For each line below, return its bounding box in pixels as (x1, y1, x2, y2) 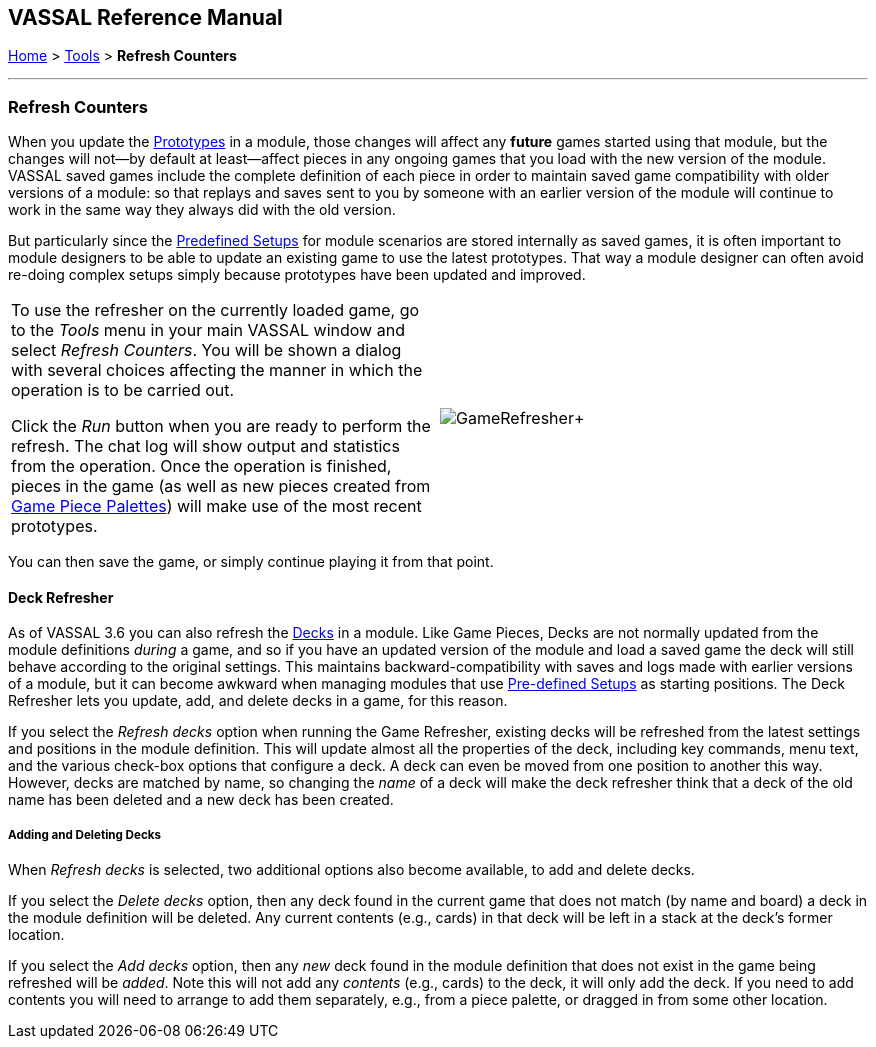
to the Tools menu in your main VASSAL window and (11, 320, 405, 341)
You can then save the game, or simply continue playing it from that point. (8, 553, 494, 571)
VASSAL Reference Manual (8, 5, 283, 30)
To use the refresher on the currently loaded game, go (11, 300, 420, 321)
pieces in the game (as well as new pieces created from (11, 476, 431, 497)
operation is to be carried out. (11, 380, 235, 401)
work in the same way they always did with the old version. (8, 201, 396, 219)
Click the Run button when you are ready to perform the (11, 416, 431, 437)
